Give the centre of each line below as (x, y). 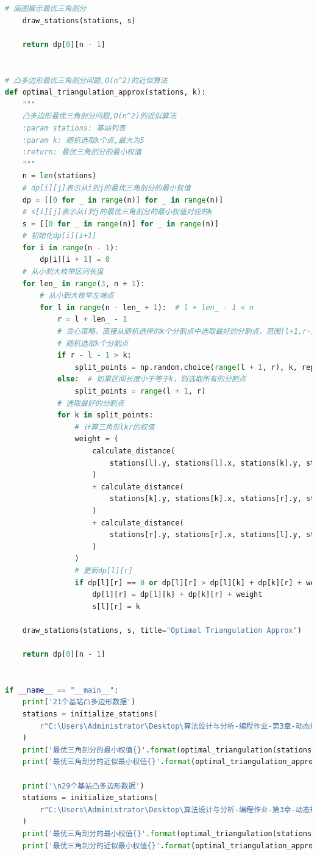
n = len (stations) (59, 176)
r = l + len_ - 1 (92, 319)
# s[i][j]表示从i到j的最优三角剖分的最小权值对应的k (117, 212)
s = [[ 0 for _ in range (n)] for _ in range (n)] (120, 224)
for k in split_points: (105, 415)
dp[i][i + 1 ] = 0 (75, 260)
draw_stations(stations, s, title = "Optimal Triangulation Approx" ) (162, 630)
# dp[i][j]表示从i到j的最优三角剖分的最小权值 (106, 188)
